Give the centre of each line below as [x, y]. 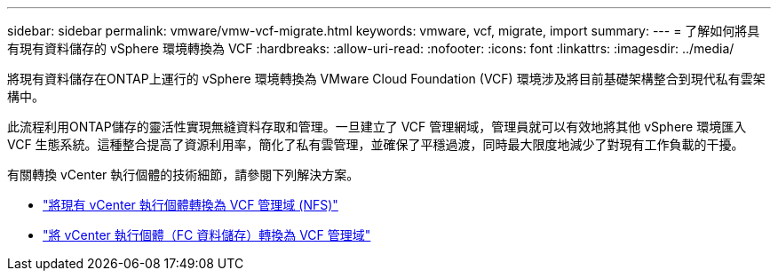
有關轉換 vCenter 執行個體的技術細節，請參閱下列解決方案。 [183, 175]
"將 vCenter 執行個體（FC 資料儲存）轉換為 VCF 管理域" [207, 235]
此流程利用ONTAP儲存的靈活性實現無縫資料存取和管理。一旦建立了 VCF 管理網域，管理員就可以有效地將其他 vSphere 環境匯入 [377, 127]
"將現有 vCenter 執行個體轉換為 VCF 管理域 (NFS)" [191, 205]
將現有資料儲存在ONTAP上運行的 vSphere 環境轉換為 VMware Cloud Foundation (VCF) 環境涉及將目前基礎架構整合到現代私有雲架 [386, 79]
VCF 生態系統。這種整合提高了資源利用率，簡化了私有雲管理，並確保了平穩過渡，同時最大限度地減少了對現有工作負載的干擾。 [376, 144]
